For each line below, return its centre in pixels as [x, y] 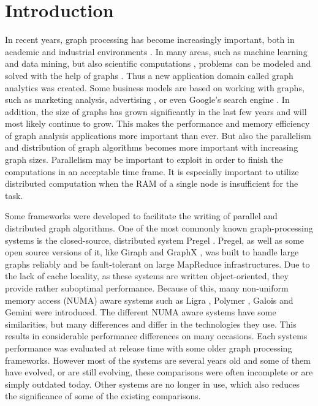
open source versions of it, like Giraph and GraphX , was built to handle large [152, 252]
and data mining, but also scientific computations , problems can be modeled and [158, 63]
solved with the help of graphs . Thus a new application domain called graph [149, 75]
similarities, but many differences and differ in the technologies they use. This [151, 324]
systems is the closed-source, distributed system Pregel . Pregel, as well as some [154, 240]
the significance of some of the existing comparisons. [103, 396]
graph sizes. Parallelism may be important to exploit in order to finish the [144, 160]
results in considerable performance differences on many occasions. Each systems [156, 336]
